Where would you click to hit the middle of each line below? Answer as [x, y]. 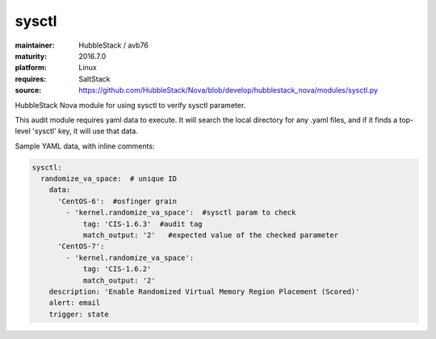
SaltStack [94, 79]
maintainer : [35, 45]
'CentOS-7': [81, 247]
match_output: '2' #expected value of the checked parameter [211, 235]
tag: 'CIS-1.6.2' [117, 269]
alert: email [75, 303]
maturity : [31, 56]
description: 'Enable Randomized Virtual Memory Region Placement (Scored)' [204, 291]
